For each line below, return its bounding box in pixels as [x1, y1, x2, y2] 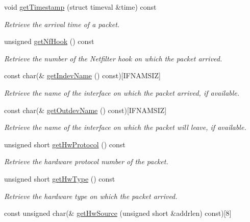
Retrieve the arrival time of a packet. [4, 18, 120, 29]
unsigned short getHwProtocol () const [4, 139, 126, 149]
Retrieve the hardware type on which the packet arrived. [4, 190, 178, 201]
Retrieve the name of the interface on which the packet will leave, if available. [4, 122, 246, 132]
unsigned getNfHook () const [4, 36, 94, 47]
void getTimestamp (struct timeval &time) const [4, 2, 157, 12]
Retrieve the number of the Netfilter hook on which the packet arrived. [4, 53, 222, 63]
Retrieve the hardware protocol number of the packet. [4, 156, 168, 167]
